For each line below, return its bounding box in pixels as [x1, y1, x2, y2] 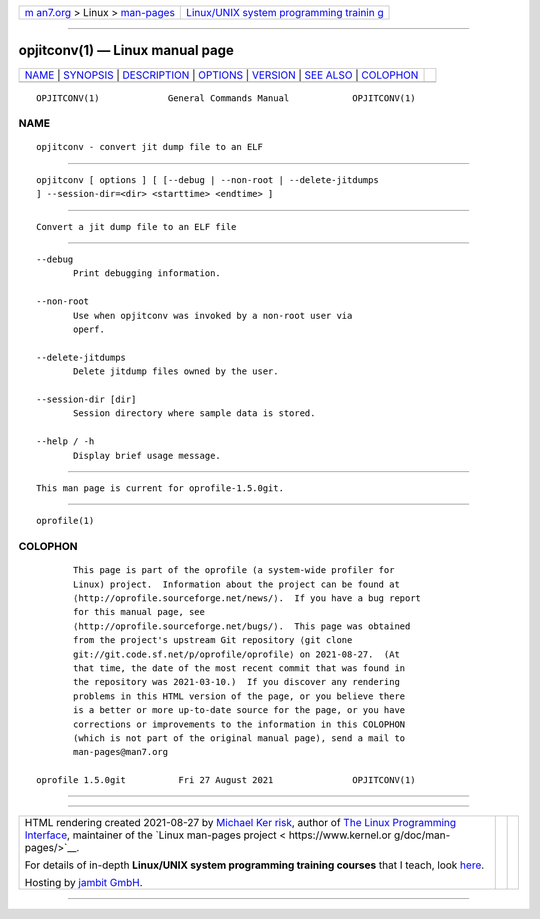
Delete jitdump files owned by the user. [73, 366, 279, 377]
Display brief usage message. [73, 450, 222, 461]
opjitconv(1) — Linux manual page [18, 42, 234, 59]
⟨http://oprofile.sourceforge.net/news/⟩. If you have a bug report [73, 593, 422, 604]
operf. [73, 323, 105, 335]
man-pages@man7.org [73, 746, 169, 758]
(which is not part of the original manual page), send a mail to [73, 732, 406, 744]
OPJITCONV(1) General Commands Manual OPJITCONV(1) [36, 92, 416, 104]
